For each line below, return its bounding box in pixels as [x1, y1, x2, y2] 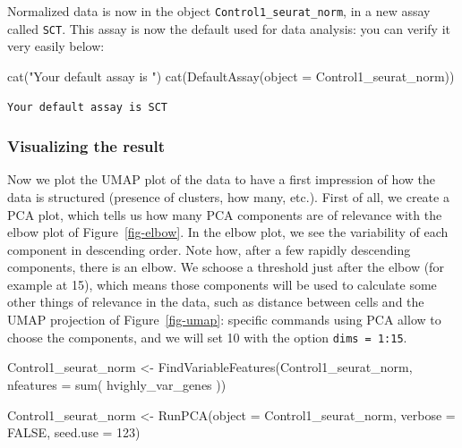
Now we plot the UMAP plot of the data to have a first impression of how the [7, 170, 436, 189]
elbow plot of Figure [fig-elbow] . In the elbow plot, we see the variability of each [7, 223, 449, 241]
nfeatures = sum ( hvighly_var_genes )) [7, 375, 227, 393]
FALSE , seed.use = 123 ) [7, 423, 141, 442]
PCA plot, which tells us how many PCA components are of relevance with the [7, 205, 442, 224]
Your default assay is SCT [7, 100, 167, 114]
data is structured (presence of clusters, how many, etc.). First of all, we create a [7, 187, 449, 206]
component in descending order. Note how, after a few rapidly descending [7, 240, 411, 258]
